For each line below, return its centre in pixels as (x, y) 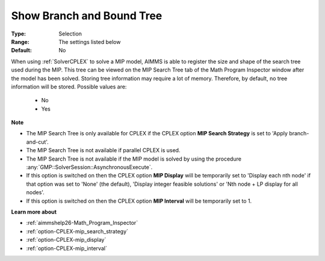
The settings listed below (90, 41)
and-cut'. (38, 142)
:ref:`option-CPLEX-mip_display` (66, 240)
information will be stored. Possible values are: (69, 87)
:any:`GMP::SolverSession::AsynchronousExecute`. (89, 167)
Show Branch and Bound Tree (87, 16)
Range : (20, 41)
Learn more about (34, 212)
